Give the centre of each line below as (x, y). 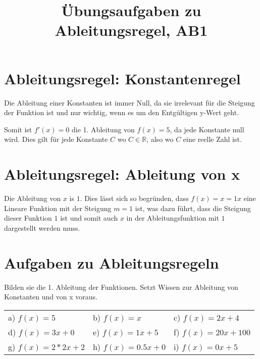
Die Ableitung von (33, 198)
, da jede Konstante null (207, 129)
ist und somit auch (89, 218)
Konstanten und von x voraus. (51, 297)
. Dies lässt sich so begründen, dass (134, 198)
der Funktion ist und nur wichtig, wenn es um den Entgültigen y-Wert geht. (122, 112)
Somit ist (18, 129)
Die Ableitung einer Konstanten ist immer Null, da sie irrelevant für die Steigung (129, 102)
